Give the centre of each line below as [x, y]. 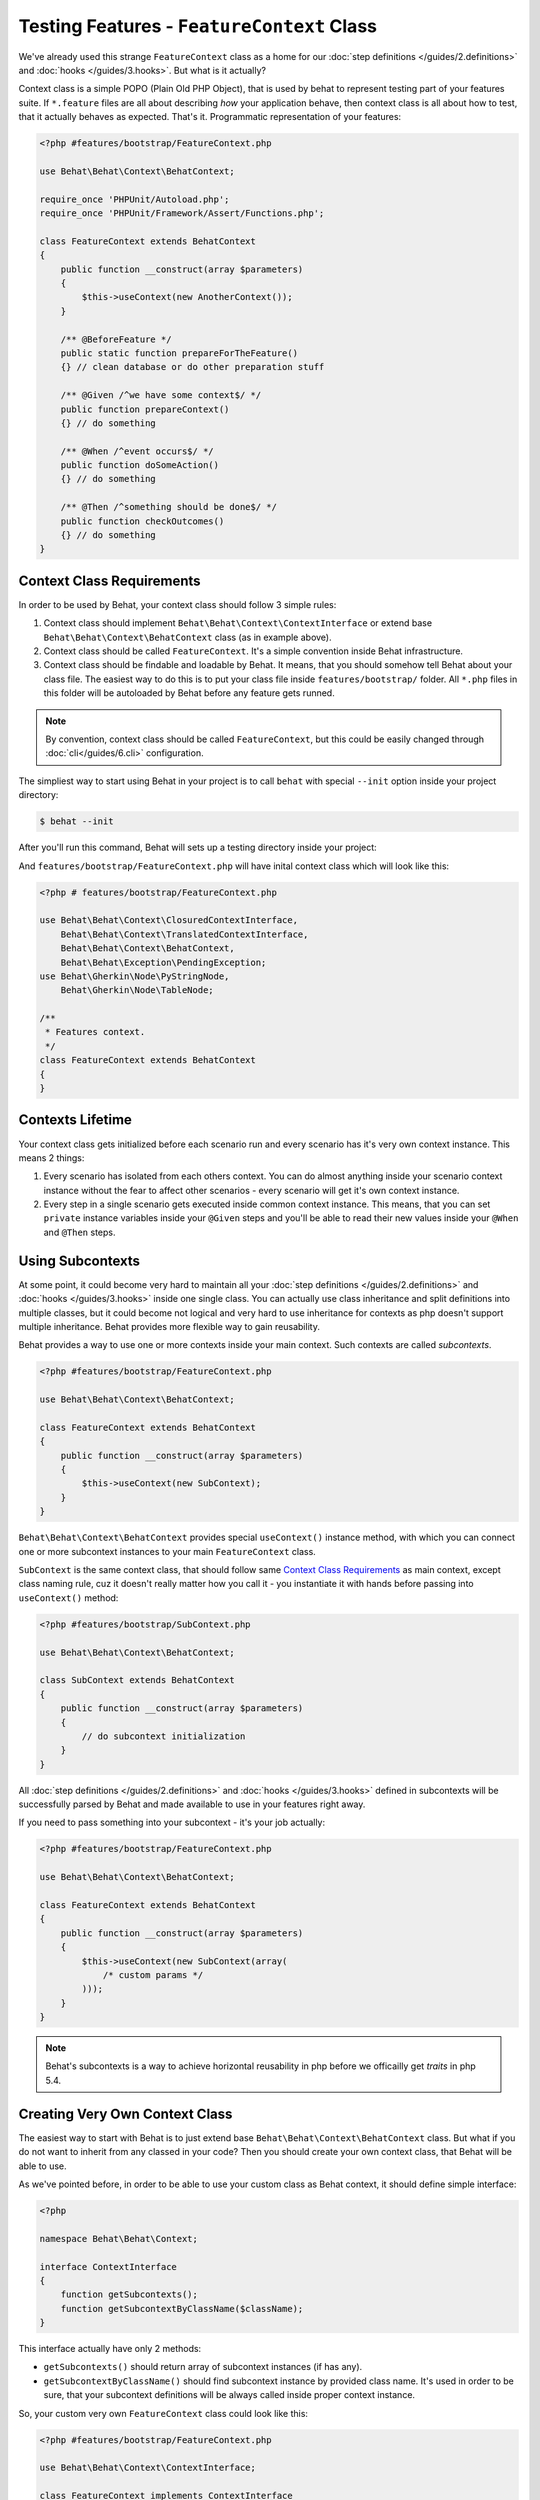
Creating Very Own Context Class [125, 2113]
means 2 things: [51, 1157]
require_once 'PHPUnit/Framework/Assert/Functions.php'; [182, 213]
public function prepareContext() [145, 409]
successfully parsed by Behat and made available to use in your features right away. [192, 1804]
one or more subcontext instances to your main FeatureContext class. [167, 1551]
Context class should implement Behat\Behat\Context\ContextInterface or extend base [238, 623]
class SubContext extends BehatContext [137, 1680]
